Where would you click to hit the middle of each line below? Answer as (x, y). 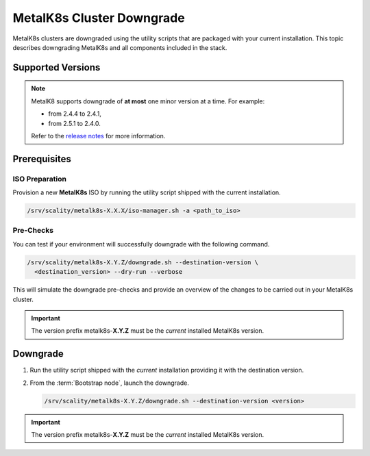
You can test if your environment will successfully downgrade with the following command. (141, 244)
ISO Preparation (39, 179)
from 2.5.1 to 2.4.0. (74, 123)
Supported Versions (57, 67)
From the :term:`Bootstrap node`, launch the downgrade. (110, 383)
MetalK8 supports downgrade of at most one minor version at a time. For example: (148, 101)
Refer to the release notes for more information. (98, 136)
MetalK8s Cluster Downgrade (99, 18)
